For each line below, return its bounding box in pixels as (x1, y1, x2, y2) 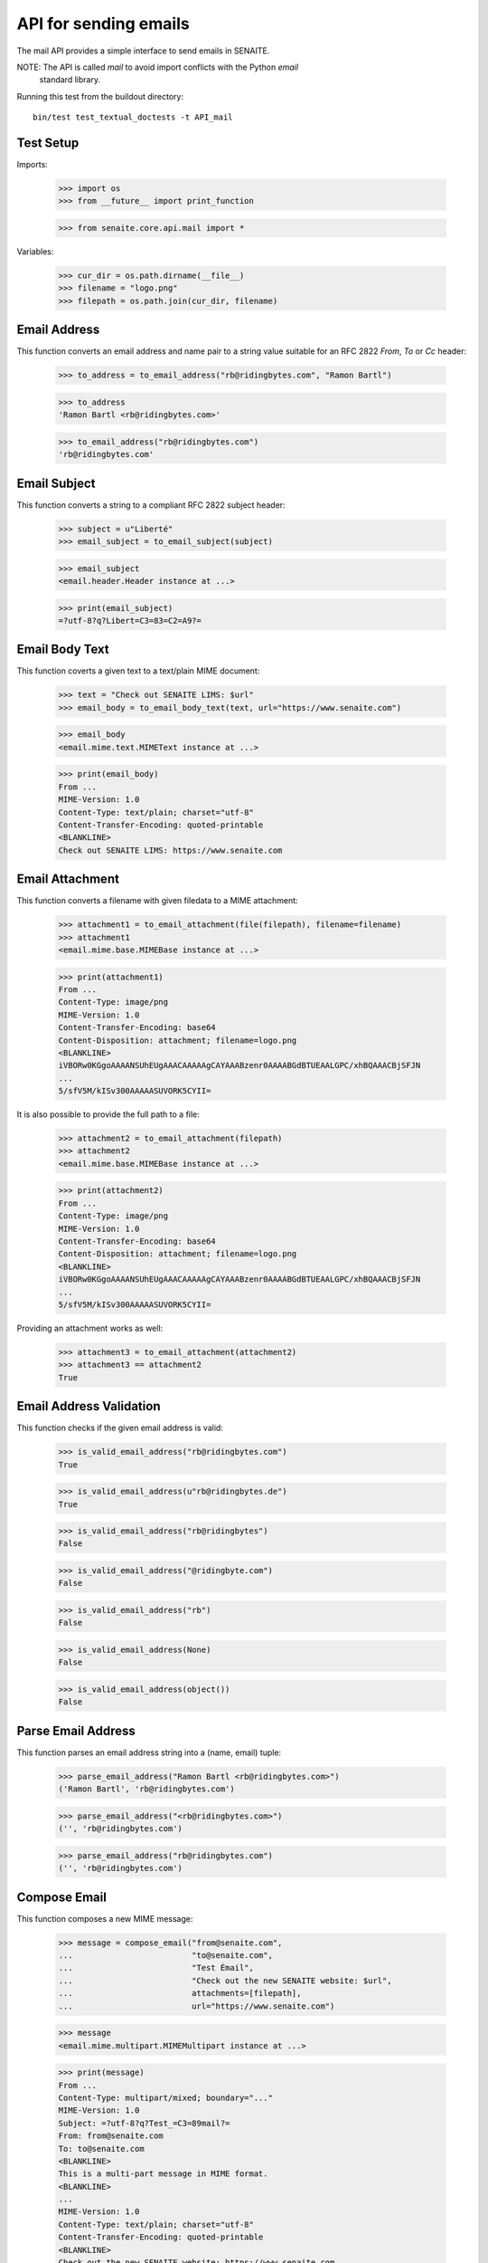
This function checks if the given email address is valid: (16, 1422, 223, 1434)
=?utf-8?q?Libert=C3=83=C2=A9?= (58, 616, 202, 625)
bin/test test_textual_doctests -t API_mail (33, 112, 234, 122)
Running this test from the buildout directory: (16, 91, 184, 101)
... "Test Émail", (58, 1962, 255, 1973)
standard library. (39, 74, 101, 85)
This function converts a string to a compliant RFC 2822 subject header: (16, 499, 286, 511)
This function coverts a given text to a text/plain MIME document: (16, 665, 260, 676)
